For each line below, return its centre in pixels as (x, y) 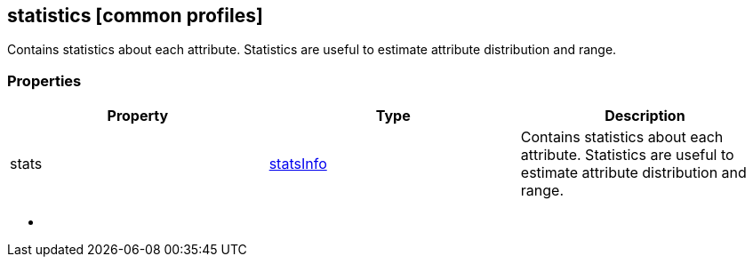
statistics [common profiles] (135, 16)
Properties (44, 80)
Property (138, 116)
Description (645, 116)
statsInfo (298, 164)
